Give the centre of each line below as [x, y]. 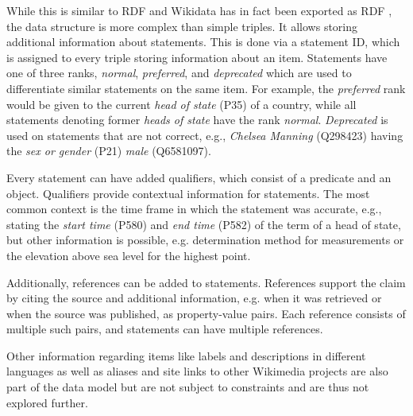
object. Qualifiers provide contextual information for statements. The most [188, 193]
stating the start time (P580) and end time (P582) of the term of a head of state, [204, 224]
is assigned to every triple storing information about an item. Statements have [197, 57]
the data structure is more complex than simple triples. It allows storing [182, 26]
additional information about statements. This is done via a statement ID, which [203, 42]
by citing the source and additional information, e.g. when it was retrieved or [194, 298]
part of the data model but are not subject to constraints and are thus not [188, 387]
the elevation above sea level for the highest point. [129, 255]
